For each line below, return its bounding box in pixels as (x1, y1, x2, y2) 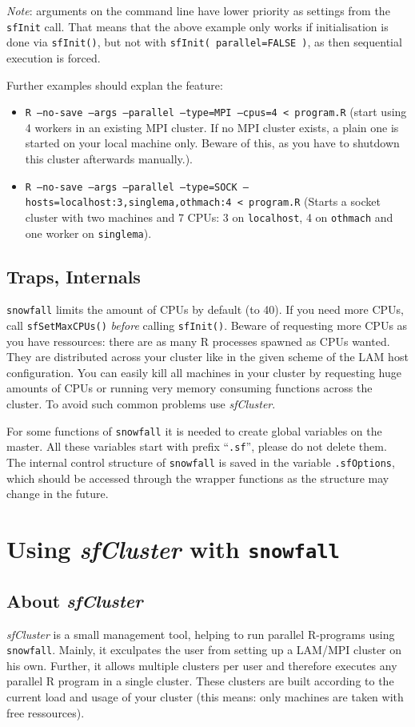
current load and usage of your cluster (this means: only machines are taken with (6, 688, 404, 705)
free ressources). (6, 704, 85, 721)
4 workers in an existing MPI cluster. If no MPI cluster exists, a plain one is (25, 118, 399, 135)
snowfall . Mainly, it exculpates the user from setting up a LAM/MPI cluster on (6, 641, 402, 658)
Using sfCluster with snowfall (6, 532, 340, 565)
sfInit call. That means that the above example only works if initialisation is (6, 18, 389, 34)
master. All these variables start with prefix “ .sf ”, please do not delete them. (6, 438, 387, 455)
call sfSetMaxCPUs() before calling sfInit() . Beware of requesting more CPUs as (6, 317, 408, 334)
